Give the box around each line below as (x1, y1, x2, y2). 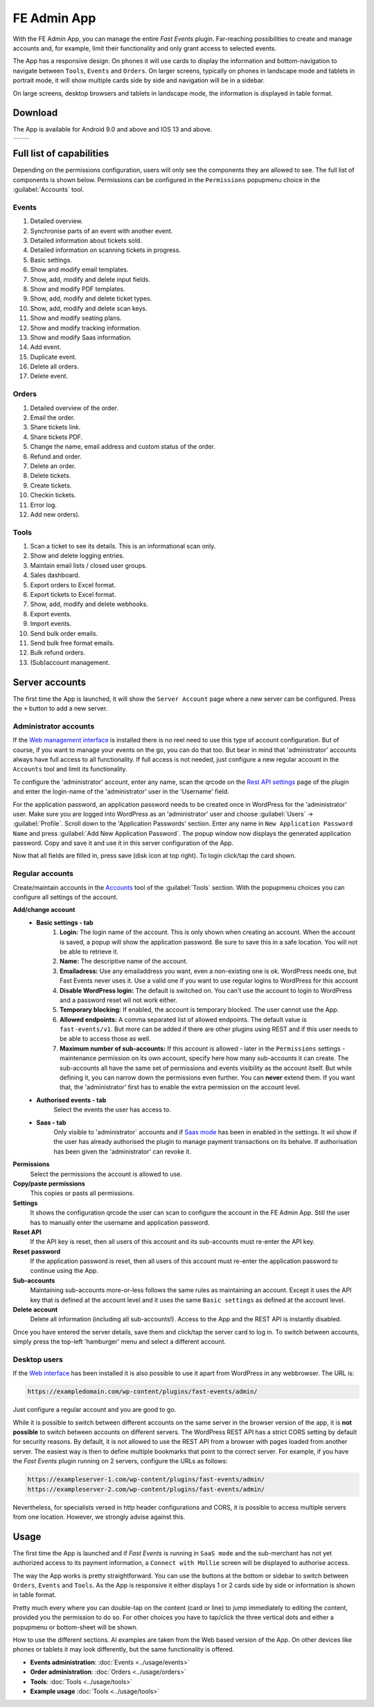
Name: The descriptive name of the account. (60, 957, 188, 965)
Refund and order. (30, 452, 82, 461)
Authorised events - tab (36, 1096, 107, 1104)
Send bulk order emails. (30, 629, 98, 637)
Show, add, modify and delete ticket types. (30, 294, 152, 303)
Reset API (12, 1228, 42, 1236)
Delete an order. (30, 461, 76, 470)
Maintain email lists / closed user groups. (30, 561, 148, 569)
